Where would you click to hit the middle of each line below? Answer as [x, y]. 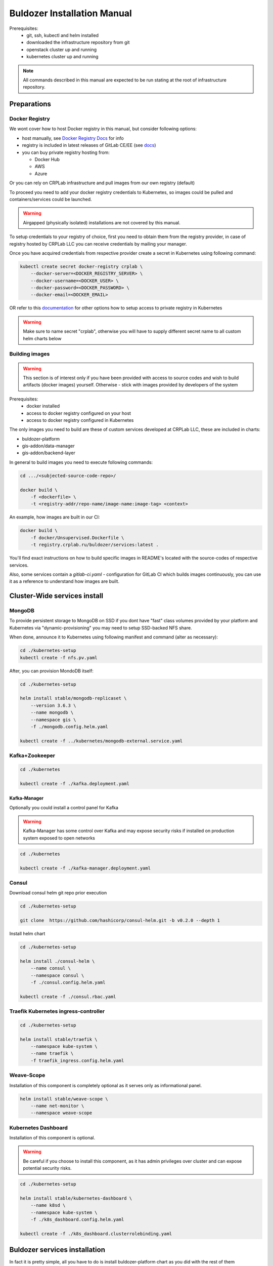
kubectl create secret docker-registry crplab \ [81, 266]
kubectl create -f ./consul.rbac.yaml [68, 997]
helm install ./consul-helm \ [57, 961]
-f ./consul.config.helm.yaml [68, 982]
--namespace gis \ [53, 720]
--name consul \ [51, 968]
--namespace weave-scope [61, 1113]
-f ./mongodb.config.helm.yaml [69, 726]
